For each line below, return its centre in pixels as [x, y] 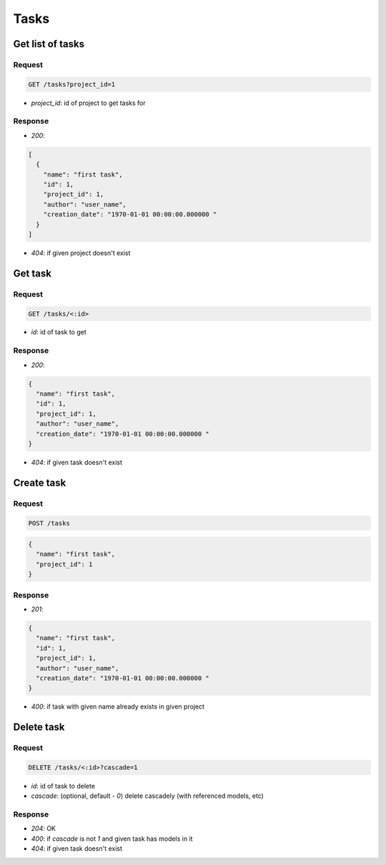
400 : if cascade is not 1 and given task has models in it [112, 839]
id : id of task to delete [63, 786]
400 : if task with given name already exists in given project [118, 706]
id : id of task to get [59, 332]
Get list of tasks [49, 44]
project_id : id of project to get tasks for [88, 103]
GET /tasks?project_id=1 [72, 84]
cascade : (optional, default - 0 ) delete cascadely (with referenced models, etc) [148, 796]
